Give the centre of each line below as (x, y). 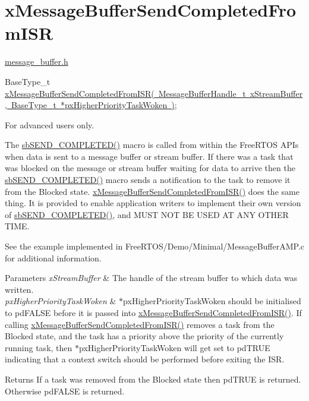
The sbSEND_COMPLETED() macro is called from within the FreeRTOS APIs (152, 145)
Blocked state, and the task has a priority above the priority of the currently (144, 336)
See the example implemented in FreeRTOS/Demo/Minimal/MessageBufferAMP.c (155, 246)
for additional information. (53, 258)
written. (19, 289)
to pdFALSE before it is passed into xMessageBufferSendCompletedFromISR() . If (153, 312)
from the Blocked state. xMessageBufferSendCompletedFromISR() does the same (152, 191)
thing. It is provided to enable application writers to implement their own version (153, 203)
